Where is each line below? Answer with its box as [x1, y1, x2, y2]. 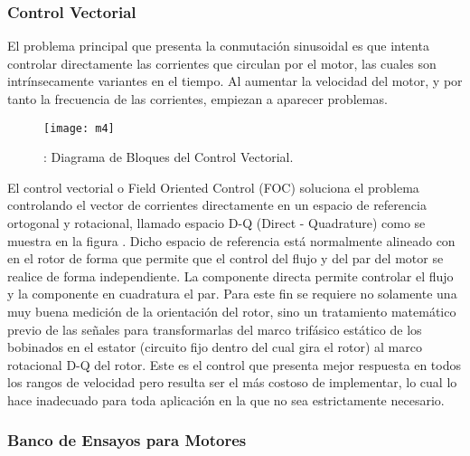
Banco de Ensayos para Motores [7, 429, 247, 451]
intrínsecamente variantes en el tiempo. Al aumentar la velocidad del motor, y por [7, 71, 463, 90]
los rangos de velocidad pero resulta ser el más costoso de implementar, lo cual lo [7, 373, 457, 392]
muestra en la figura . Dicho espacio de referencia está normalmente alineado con [7, 231, 456, 250]
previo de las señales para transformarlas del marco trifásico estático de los [7, 319, 422, 338]
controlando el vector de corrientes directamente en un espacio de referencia [7, 195, 427, 214]
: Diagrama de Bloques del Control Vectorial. [43, 147, 294, 166]
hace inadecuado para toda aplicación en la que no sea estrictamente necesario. [7, 390, 445, 409]
